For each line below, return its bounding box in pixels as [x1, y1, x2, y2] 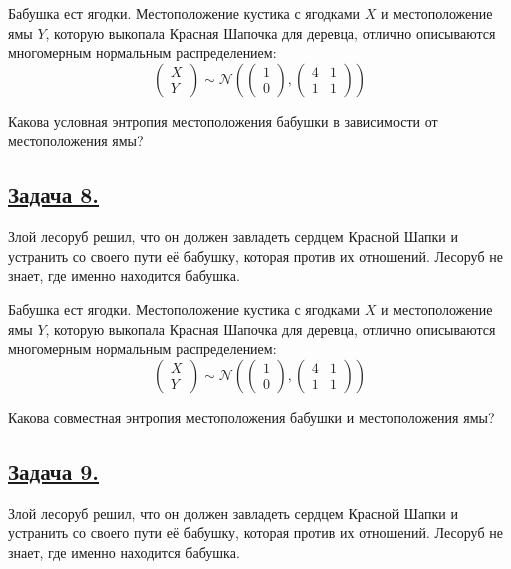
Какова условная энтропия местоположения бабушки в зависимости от [8, 110, 438, 131]
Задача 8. [8, 179, 100, 210]
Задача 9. [8, 455, 100, 486]
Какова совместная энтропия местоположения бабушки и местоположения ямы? [8, 406, 495, 427]
